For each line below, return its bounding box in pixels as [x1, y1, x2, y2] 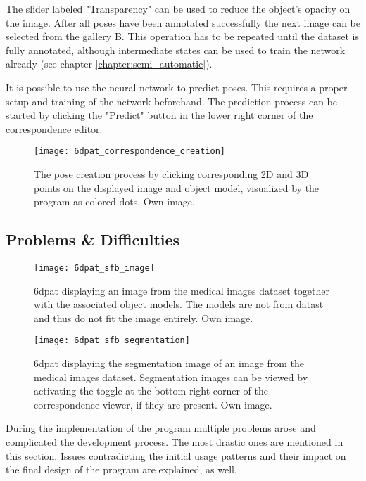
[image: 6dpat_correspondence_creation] [34, 146, 226, 157]
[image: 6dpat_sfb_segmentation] [34, 335, 190, 346]
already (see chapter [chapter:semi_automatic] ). [6, 56, 213, 71]
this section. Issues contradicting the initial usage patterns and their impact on [6, 448, 346, 463]
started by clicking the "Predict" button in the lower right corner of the [6, 108, 313, 122]
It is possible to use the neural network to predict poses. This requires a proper [6, 79, 348, 94]
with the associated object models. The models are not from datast [34, 297, 324, 312]
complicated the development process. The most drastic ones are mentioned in [6, 435, 343, 449]
